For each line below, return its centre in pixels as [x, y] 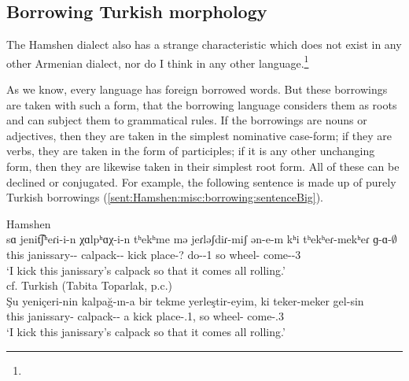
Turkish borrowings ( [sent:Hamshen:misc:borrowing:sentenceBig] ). [165, 197]
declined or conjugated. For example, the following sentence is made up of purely [201, 181]
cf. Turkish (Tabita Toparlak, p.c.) [89, 285]
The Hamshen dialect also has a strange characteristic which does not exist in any [204, 44]
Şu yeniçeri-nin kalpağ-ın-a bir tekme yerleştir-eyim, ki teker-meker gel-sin [185, 300]
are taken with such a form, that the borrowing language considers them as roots [202, 104]
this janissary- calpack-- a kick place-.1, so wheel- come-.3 [145, 316]
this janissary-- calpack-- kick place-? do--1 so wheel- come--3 [154, 254]
